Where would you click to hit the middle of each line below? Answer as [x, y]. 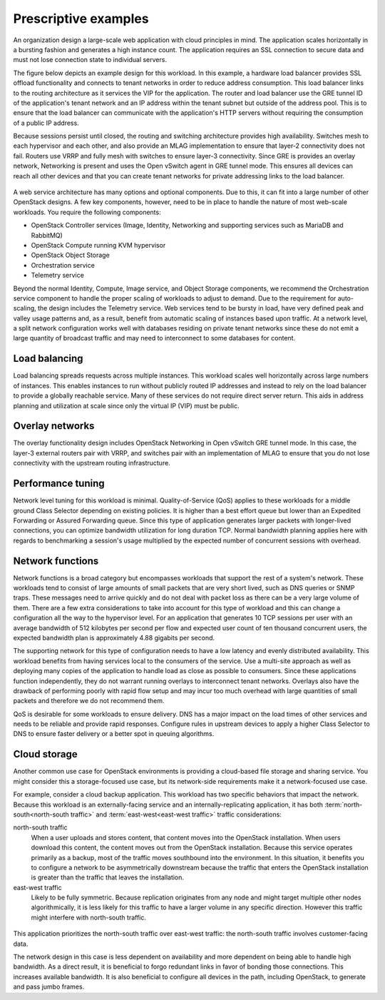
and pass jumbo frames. [49, 987]
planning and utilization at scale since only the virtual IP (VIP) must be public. [126, 405]
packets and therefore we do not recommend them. [89, 701]
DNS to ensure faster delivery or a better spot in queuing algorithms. [114, 734]
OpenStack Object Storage [70, 255]
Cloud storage [45, 754]
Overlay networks [54, 426]
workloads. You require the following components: [87, 212]
